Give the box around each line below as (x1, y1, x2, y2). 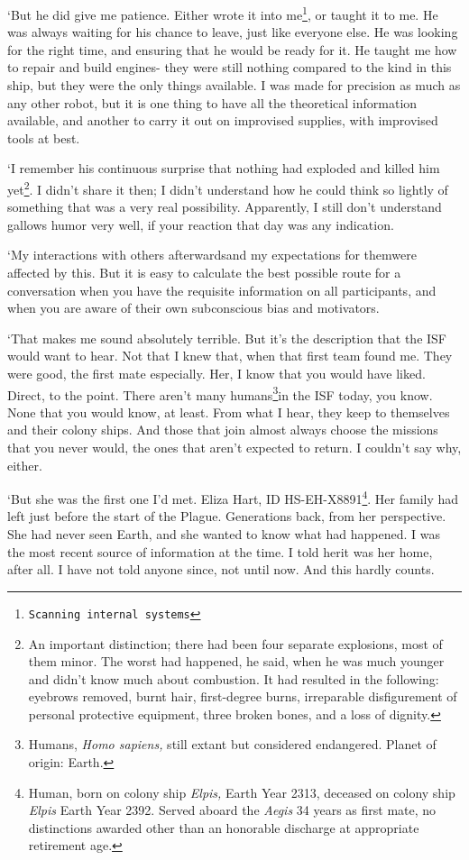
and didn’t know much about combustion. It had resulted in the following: (28, 669, 439, 688)
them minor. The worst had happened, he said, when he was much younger (28, 652, 445, 671)
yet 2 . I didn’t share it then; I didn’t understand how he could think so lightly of (7, 178, 448, 198)
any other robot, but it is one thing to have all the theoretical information (7, 93, 418, 112)
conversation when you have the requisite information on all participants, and (7, 280, 437, 299)
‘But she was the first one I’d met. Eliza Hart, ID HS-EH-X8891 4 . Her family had (7, 487, 459, 508)
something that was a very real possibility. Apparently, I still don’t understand (7, 197, 442, 216)
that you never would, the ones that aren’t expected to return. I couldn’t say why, (7, 438, 462, 457)
